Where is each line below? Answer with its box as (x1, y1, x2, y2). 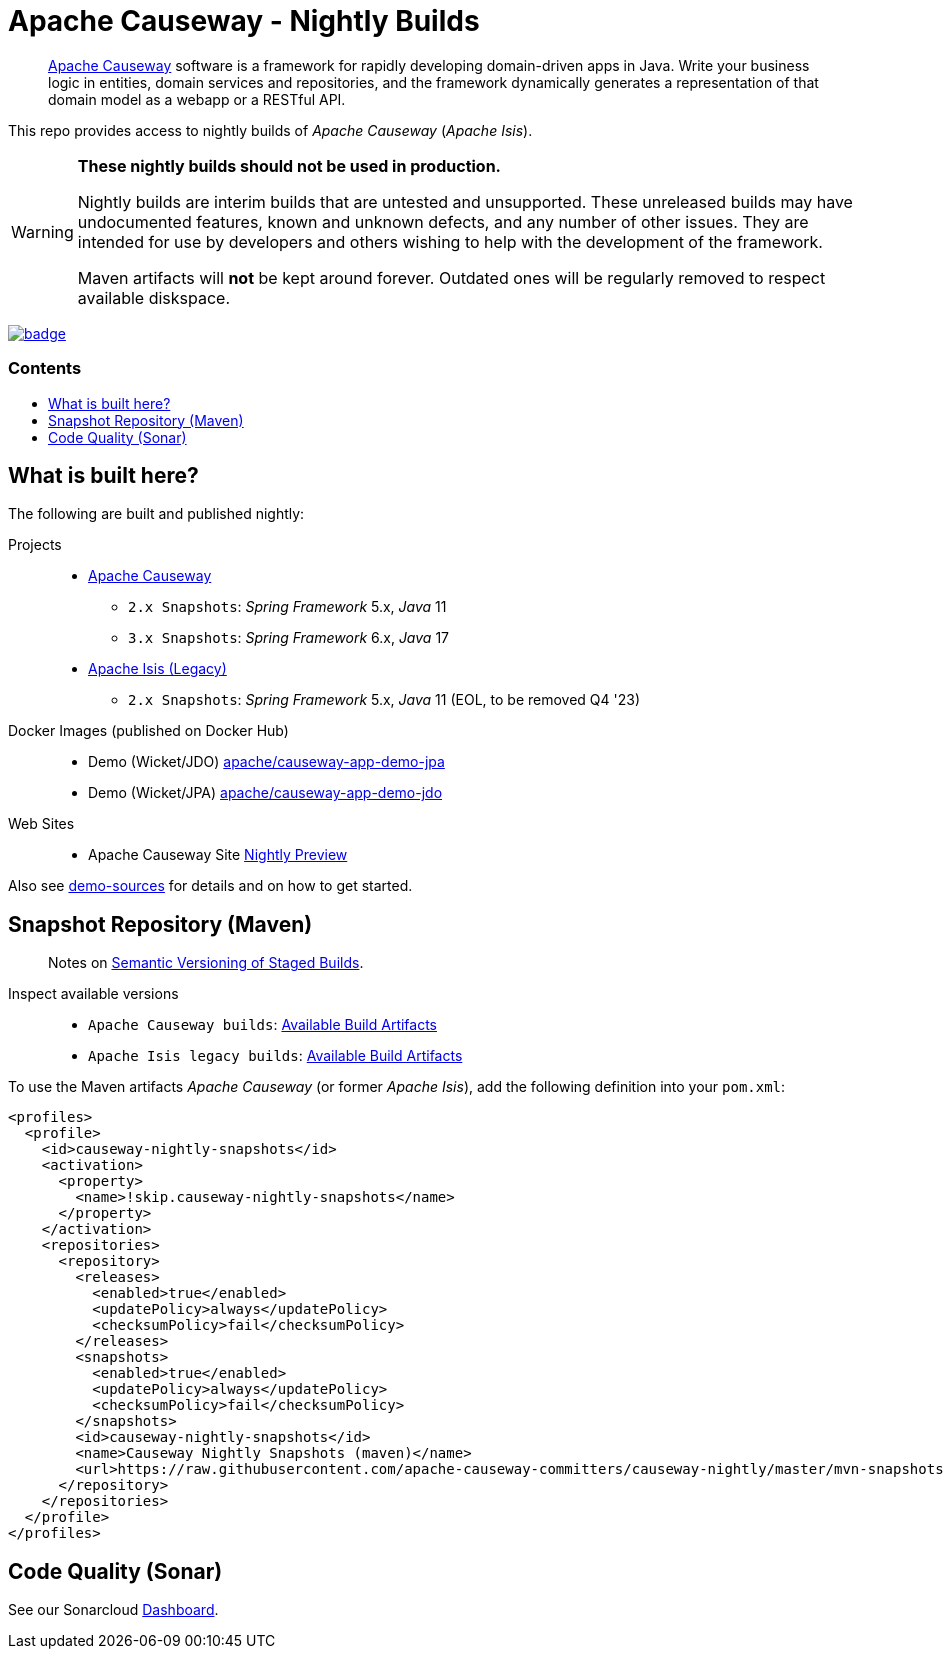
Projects (8, 536, 62, 554)
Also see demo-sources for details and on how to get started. (8, 877, 413, 895)
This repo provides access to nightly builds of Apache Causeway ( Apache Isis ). (8, 121, 533, 139)
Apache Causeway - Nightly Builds (8, 4, 480, 38)
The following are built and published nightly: (8, 505, 305, 523)
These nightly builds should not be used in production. (77, 155, 501, 176)
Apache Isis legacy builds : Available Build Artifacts (88, 1047, 463, 1065)
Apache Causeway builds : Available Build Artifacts (88, 1016, 438, 1034)
